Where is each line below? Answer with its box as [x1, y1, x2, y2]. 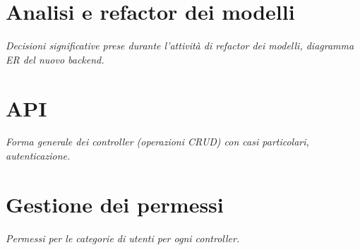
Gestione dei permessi [6, 189, 224, 218]
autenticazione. [6, 148, 71, 163]
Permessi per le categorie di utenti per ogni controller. [6, 230, 240, 245]
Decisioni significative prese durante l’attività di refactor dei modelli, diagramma [6, 38, 354, 53]
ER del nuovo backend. [6, 52, 104, 66]
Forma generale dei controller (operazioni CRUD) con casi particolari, [6, 134, 309, 149]
